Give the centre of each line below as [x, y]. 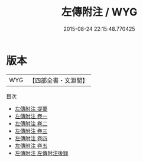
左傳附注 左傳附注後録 [41, 153]
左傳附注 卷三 [31, 131]
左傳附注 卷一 [31, 116]
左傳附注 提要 [31, 108]
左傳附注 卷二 [31, 123]
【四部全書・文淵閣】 [59, 80]
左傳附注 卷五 [31, 145]
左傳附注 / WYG [99, 12]
